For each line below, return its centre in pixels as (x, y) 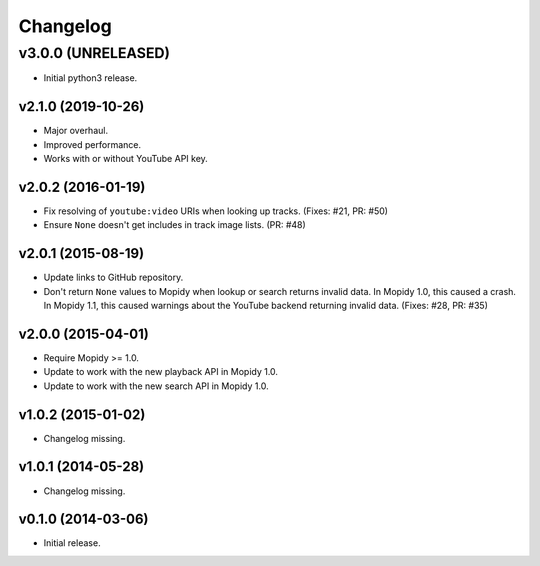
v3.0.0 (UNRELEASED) (94, 53)
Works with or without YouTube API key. (126, 159)
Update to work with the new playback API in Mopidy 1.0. (161, 372)
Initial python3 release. (90, 78)
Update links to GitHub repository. (113, 277)
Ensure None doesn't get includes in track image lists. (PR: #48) (175, 225)
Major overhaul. (76, 131)
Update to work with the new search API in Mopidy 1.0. (156, 386)
